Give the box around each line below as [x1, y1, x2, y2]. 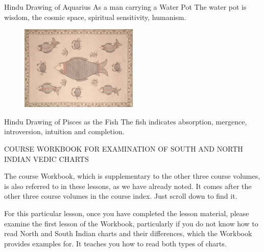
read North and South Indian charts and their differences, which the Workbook [4, 228, 252, 239]
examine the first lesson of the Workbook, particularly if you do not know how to [4, 218, 258, 228]
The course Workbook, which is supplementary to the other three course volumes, [4, 171, 260, 181]
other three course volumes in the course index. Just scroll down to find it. [4, 191, 237, 201]
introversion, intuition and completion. [4, 126, 125, 137]
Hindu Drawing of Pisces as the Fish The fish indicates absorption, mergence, [4, 116, 247, 127]
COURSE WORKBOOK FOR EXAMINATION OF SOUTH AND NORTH [4, 143, 243, 154]
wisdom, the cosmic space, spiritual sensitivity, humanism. [4, 11, 186, 22]
